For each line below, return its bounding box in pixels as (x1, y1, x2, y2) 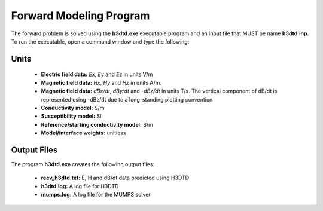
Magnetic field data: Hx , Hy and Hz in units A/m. (41, 79, 161, 86)
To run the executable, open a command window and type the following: (11, 38, 190, 45)
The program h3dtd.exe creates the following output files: (11, 160, 155, 167)
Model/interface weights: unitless (41, 129, 126, 137)
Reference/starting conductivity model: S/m (41, 121, 154, 128)
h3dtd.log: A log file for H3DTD (41, 182, 119, 189)
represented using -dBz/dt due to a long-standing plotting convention (41, 96, 213, 103)
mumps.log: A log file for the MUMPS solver (41, 191, 151, 198)
